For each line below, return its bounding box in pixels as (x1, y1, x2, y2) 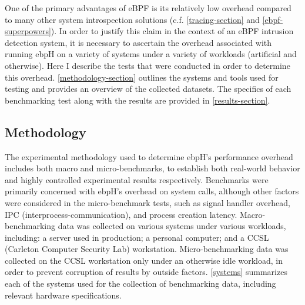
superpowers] (5, 25, 51, 37)
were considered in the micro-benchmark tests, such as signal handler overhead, (5, 196, 290, 208)
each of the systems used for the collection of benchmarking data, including (5, 277, 276, 290)
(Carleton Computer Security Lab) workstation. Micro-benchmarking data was (5, 243, 289, 255)
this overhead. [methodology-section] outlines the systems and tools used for (5, 71, 279, 83)
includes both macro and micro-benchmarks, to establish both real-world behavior (5, 162, 300, 174)
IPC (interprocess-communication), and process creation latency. (5, 208, 237, 220)
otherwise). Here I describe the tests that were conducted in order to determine (5, 59, 290, 71)
